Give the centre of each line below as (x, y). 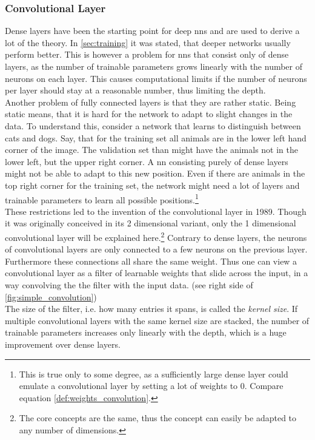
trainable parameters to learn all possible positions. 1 (102, 198)
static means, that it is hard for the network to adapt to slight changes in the (149, 114)
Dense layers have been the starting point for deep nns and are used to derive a (152, 31)
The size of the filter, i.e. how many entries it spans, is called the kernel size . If (151, 309)
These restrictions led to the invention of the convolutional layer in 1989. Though (156, 211)
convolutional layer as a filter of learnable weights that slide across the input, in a (157, 273)
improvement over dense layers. (63, 344)
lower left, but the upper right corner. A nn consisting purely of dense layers (147, 161)
